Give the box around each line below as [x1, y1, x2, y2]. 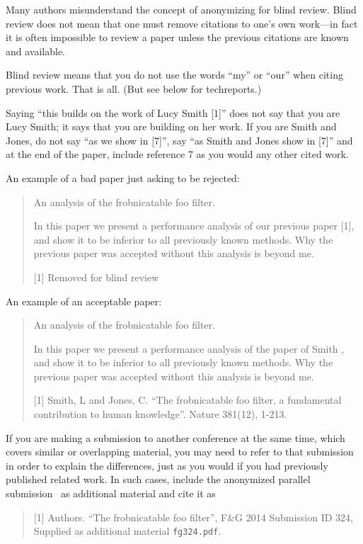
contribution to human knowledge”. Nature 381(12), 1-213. [33, 407, 287, 421]
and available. [6, 43, 66, 58]
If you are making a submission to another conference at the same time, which [6, 430, 345, 445]
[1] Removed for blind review [33, 269, 159, 284]
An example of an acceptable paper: [6, 293, 162, 308]
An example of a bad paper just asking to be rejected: [6, 170, 240, 185]
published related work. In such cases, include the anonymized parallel [6, 472, 311, 487]
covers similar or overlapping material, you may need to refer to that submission [6, 444, 354, 459]
